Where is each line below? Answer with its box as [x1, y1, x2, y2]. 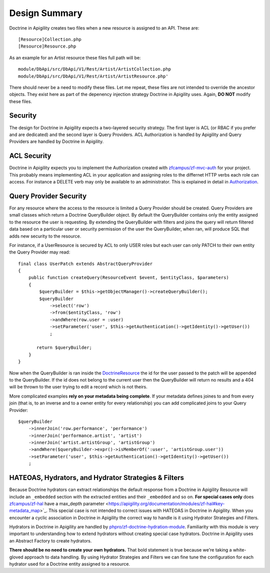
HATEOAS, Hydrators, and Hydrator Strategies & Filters [9, 473, 184, 482]
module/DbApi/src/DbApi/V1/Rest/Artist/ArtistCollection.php [18, 66, 171, 72]
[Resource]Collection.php [18, 36, 82, 42]
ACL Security [9, 151, 51, 160]
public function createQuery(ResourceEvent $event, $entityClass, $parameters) [28, 275, 229, 280]
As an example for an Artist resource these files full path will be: [9, 54, 141, 60]
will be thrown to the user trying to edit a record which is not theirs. [9, 384, 147, 390]
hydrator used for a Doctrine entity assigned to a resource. [9, 561, 130, 567]
